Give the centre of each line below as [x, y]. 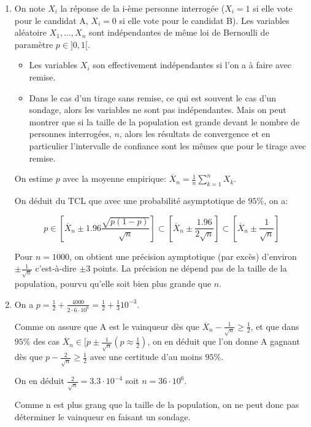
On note [30, 8]
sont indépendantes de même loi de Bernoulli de [179, 32]
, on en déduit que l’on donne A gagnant [224, 341]
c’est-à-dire [56, 268]
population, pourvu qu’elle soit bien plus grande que [113, 284]
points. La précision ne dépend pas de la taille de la [190, 268]
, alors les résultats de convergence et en [195, 134]
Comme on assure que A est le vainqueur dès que [107, 326]
